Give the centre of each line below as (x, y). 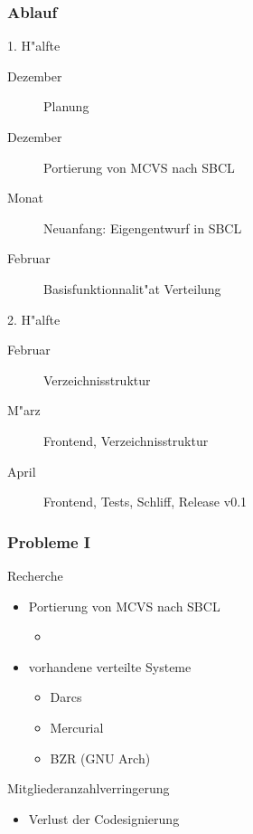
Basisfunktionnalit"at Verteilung (132, 288)
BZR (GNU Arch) (100, 758)
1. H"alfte (34, 46)
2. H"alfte (34, 319)
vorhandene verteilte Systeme (110, 666)
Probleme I (49, 541)
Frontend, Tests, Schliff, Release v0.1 (145, 502)
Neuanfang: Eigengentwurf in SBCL (143, 227)
